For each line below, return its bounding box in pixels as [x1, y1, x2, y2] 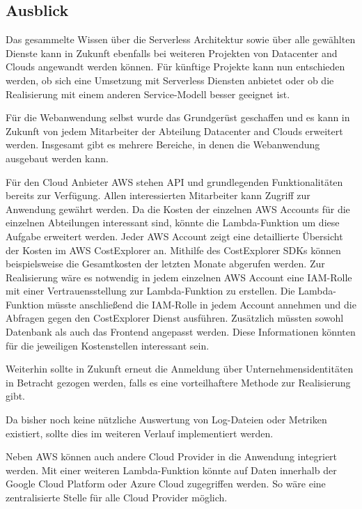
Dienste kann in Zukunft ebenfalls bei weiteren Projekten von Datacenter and [6, 45, 338, 60]
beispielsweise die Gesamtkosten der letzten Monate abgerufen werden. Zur [6, 256, 325, 271]
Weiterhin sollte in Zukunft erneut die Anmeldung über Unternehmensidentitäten [6, 361, 354, 376]
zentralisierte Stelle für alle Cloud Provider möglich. [6, 490, 228, 505]
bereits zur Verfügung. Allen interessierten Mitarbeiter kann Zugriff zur [6, 188, 310, 203]
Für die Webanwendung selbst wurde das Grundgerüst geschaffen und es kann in [6, 110, 350, 125]
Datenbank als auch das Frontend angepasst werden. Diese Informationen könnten [6, 324, 356, 339]
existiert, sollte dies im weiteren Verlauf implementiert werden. [6, 425, 274, 440]
